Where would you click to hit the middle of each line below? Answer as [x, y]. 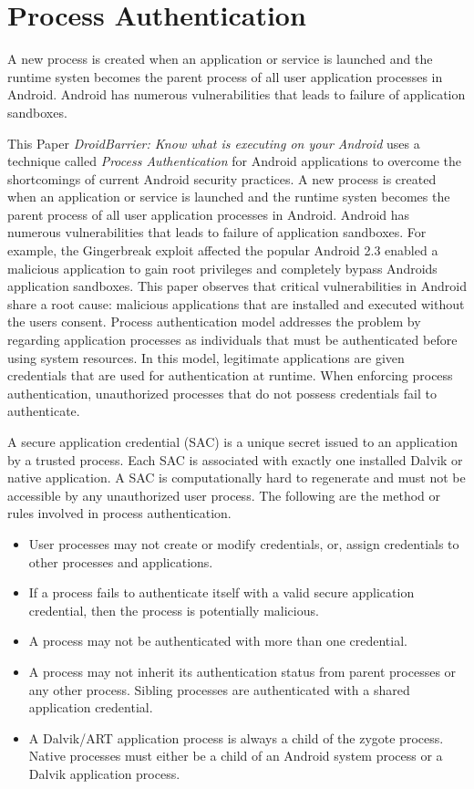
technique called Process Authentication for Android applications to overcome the [235, 161]
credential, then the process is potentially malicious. [174, 610]
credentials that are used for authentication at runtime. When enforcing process [230, 375]
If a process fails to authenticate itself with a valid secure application [222, 592]
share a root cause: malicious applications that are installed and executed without [236, 303]
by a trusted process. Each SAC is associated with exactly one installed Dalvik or [235, 459]
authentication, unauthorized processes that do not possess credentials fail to [222, 393]
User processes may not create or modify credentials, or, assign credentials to [244, 543]
